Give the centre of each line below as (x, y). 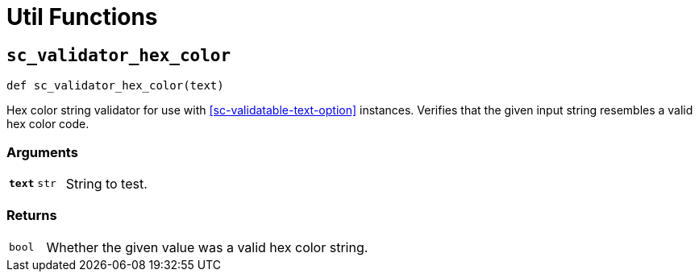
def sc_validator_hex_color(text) (115, 86)
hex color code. (48, 124)
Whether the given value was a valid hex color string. (207, 247)
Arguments (42, 152)
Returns (32, 216)
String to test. (106, 183)
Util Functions (82, 17)
